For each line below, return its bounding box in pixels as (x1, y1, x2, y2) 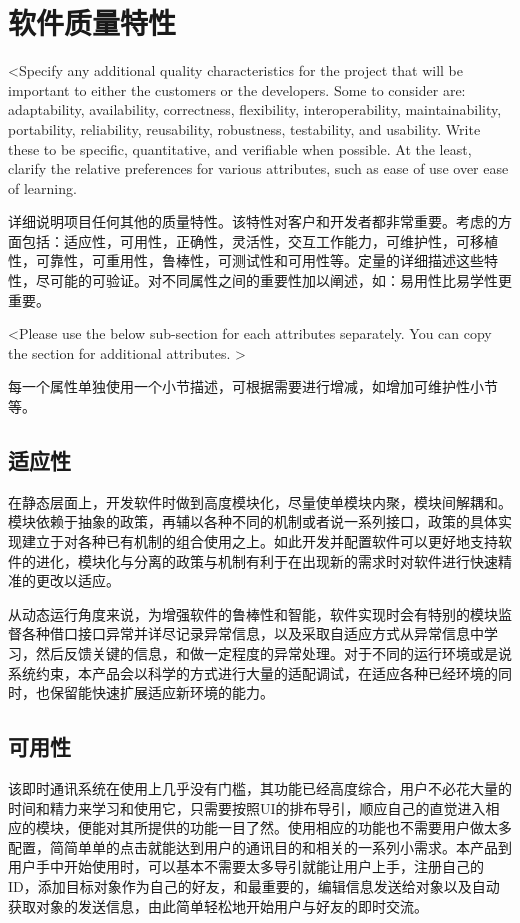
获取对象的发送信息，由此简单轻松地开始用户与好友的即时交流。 (8, 895, 428, 916)
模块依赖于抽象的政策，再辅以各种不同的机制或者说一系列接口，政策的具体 (8, 511, 498, 532)
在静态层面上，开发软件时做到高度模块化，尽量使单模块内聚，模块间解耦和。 (8, 491, 512, 512)
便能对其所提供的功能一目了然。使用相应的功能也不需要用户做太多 (77, 817, 512, 838)
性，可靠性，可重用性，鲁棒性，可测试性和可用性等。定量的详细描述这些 (8, 250, 484, 271)
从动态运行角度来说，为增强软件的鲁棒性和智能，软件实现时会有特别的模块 (8, 603, 498, 624)
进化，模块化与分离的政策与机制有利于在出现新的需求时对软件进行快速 (35, 550, 498, 571)
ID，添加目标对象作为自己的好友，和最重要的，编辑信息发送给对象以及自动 (8, 875, 500, 896)
